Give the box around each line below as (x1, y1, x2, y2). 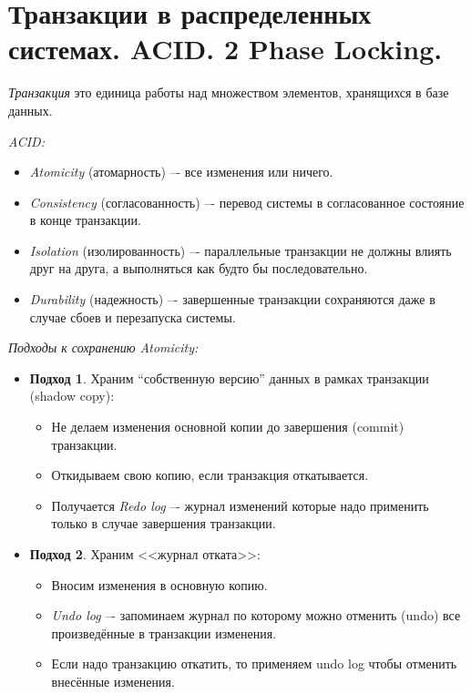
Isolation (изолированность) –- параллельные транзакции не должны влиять (29, 240, 452, 260)
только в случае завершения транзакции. (51, 514, 276, 533)
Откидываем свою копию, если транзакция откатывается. (51, 465, 369, 485)
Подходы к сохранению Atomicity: (8, 338, 199, 357)
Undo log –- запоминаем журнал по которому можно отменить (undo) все (51, 606, 461, 625)
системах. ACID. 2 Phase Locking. (8, 30, 443, 67)
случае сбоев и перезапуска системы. (29, 307, 236, 326)
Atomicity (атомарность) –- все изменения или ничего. (29, 162, 333, 181)
